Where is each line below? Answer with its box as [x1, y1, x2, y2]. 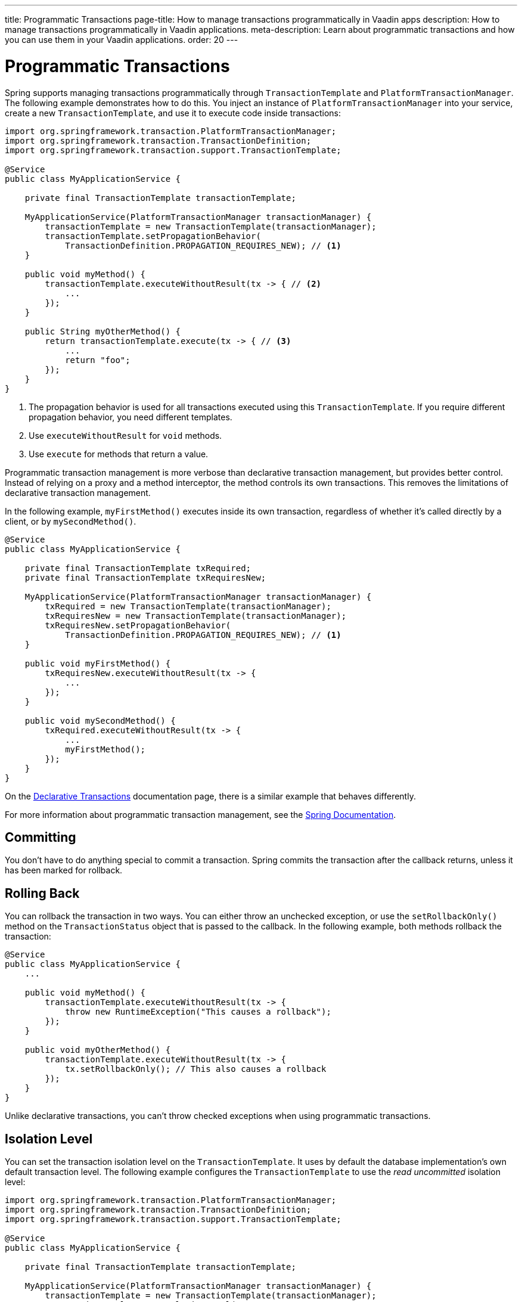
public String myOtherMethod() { [24, 326, 181, 336]
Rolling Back [5, 885, 80, 901]
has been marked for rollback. [5, 865, 123, 876]
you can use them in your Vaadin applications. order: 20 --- [5, 35, 238, 45]
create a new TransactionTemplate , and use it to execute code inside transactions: [5, 107, 341, 118]
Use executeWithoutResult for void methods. [29, 430, 222, 441]
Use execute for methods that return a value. [29, 448, 209, 459]
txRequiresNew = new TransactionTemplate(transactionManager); [45, 610, 347, 621]
